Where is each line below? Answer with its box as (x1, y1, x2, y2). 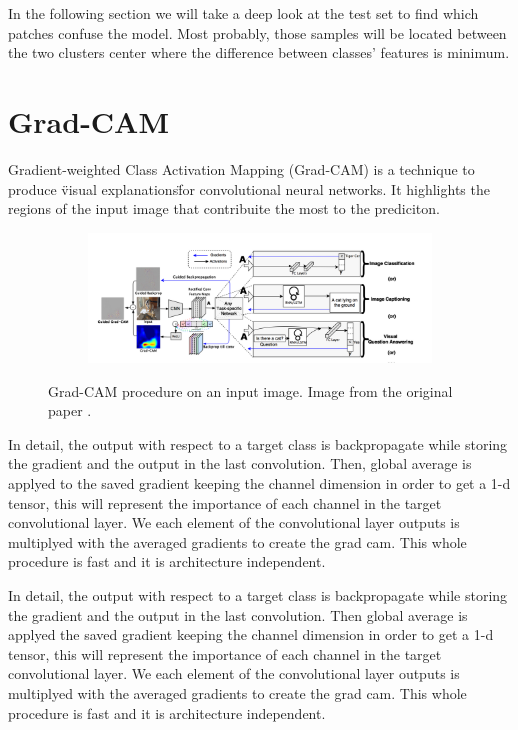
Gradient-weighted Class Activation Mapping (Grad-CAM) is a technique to (8, 158, 475, 179)
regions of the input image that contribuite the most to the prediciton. (8, 198, 440, 219)
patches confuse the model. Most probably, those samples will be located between (8, 22, 507, 43)
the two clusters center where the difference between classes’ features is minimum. (8, 42, 510, 63)
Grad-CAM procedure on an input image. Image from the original (48, 380, 453, 401)
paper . (48, 400, 92, 421)
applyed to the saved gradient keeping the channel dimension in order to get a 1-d (8, 473, 511, 493)
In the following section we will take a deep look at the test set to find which (8, 3, 479, 23)
